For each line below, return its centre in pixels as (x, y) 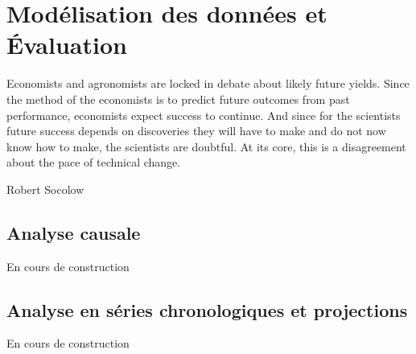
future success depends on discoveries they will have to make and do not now (196, 131)
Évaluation (67, 45)
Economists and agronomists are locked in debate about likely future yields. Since (208, 83)
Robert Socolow (45, 189)
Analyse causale (74, 232)
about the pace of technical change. (94, 162)
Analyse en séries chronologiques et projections (207, 309)
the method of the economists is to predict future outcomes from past (178, 99)
